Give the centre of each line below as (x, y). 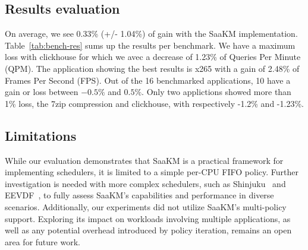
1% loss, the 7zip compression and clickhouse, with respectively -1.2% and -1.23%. (154, 103)
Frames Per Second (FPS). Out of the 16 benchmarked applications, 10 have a (148, 80)
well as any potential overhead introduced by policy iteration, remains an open (148, 230)
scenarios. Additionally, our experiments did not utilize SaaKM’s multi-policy (146, 206)
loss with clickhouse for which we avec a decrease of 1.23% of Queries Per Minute (153, 57)
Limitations (41, 135)
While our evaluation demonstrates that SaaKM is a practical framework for (144, 160)
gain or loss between (42, 92)
